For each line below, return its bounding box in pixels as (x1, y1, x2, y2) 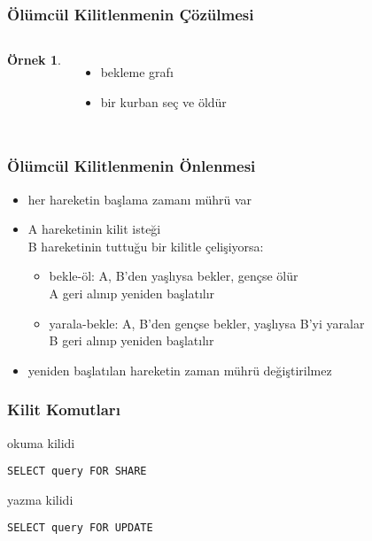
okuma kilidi (7, 433, 75, 452)
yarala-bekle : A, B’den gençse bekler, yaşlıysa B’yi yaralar (49, 313, 365, 332)
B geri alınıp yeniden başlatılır (49, 331, 214, 350)
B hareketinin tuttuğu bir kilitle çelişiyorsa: (27, 236, 264, 255)
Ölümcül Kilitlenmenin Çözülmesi (7, 3, 254, 25)
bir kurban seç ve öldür (100, 92, 227, 111)
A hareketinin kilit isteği (27, 220, 161, 238)
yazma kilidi (7, 490, 74, 508)
